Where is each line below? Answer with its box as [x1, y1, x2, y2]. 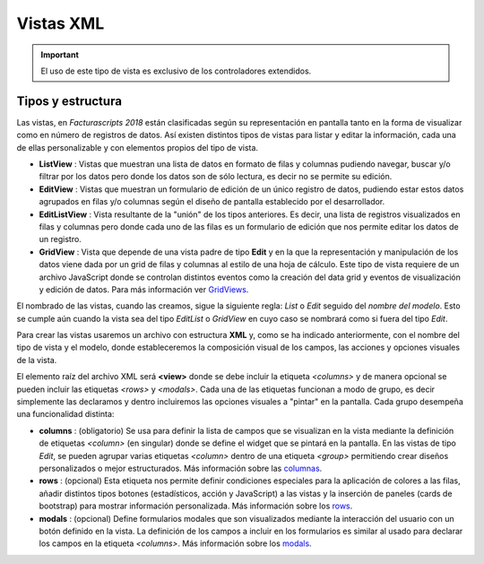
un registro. [39, 234, 82, 245]
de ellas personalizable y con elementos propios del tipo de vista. [16, 142, 259, 152]
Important [40, 49, 80, 60]
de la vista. [16, 354, 57, 365]
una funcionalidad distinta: [16, 409, 115, 420]
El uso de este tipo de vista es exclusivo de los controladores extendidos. [40, 65, 312, 76]
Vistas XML [16, 13, 105, 33]
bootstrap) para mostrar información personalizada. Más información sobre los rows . [39, 500, 353, 511]
